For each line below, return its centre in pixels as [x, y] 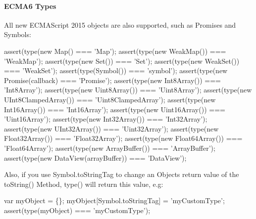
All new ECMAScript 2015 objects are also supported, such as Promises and [120, 24]
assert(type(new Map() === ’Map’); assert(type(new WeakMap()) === [115, 51]
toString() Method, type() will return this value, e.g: [84, 184]
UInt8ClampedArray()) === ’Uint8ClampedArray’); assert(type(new [110, 99]
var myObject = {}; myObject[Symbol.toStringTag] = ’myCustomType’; [114, 200]
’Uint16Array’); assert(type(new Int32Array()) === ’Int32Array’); [106, 119]
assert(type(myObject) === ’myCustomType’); [77, 210]
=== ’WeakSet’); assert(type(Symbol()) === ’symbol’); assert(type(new [116, 70]
